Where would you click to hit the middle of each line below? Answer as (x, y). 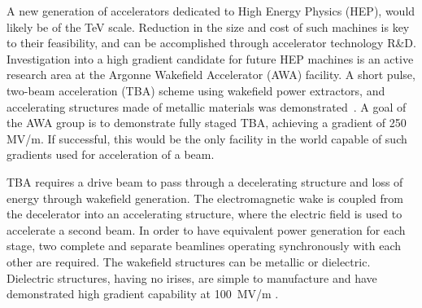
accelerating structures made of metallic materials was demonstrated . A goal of (207, 106)
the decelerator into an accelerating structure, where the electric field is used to (204, 214)
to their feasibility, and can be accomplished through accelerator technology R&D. (211, 43)
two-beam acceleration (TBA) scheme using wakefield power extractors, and (196, 90)
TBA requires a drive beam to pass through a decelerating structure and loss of (205, 181)
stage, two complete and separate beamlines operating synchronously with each (204, 246)
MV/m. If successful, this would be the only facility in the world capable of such (207, 138)
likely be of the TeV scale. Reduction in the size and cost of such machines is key (208, 26)
